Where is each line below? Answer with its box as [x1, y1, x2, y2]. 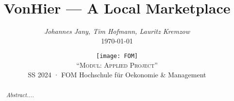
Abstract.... [6, 90, 34, 99]
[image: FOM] [96, 53, 138, 60]
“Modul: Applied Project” [76, 59, 158, 70]
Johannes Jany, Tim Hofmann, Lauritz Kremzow [44, 26, 190, 36]
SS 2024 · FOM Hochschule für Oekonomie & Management [28, 69, 206, 79]
